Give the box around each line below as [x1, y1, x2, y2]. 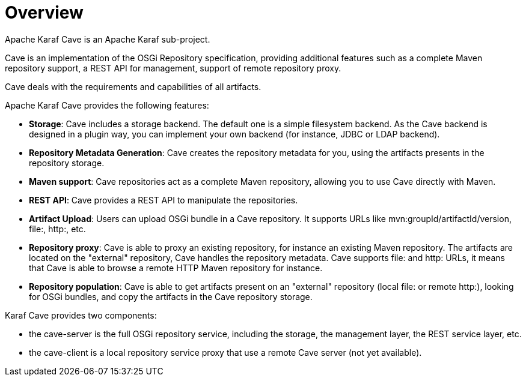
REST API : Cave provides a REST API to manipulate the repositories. [29, 194, 298, 205]
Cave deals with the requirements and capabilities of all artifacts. [5, 81, 261, 92]
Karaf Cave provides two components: [5, 310, 157, 320]
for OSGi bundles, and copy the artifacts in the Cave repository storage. [29, 291, 313, 302]
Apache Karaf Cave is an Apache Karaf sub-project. [5, 34, 210, 44]
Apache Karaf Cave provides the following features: [5, 100, 209, 110]
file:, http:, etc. [29, 223, 86, 234]
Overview [5, 2, 84, 23]
